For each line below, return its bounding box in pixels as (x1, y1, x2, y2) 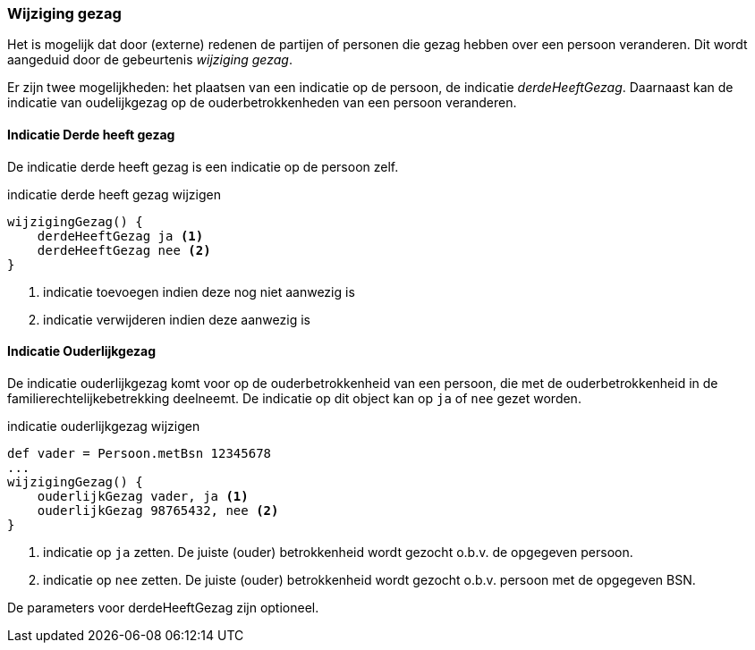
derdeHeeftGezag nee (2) (37, 242, 211, 257)
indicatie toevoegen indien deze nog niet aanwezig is (43, 283, 355, 300)
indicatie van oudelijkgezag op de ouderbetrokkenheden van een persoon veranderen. (7, 95, 517, 111)
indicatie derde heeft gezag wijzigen (7, 186, 221, 202)
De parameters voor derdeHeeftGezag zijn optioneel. (7, 599, 319, 615)
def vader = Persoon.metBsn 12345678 (7, 445, 272, 460)
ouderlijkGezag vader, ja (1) (37, 488, 249, 503)
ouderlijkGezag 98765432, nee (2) (37, 502, 279, 518)
